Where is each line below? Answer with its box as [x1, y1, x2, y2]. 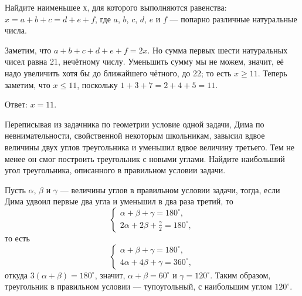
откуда [5, 268, 28, 281]
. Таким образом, [210, 268, 271, 281]
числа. [5, 24, 27, 36]
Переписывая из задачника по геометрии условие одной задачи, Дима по [5, 117, 264, 130]
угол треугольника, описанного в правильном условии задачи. [5, 164, 226, 176]
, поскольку [77, 78, 118, 90]
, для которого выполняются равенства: [87, 1, 227, 13]
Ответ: [5, 98, 28, 110]
